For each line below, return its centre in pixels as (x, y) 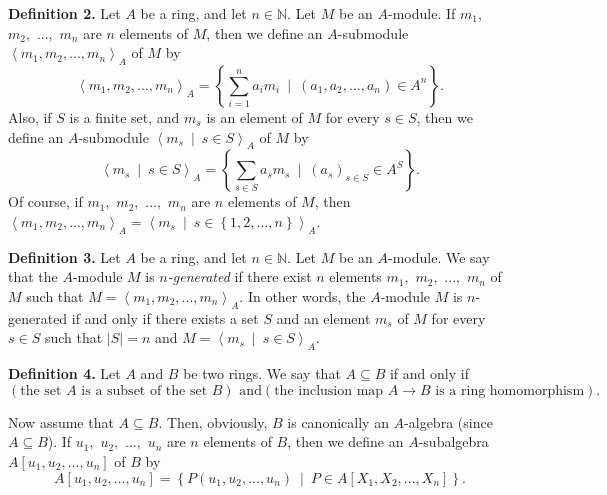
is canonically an (338, 421)
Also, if (30, 116)
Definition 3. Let (64, 256)
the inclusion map (329, 390)
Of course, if (45, 201)
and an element (323, 317)
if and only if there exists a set (165, 317)
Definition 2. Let (64, 13)
